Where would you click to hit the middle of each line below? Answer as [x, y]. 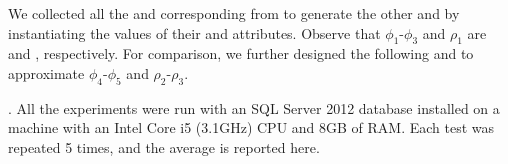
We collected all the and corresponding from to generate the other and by [234, 13]
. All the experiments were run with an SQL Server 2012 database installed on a [254, 107]
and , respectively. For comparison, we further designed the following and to [241, 53]
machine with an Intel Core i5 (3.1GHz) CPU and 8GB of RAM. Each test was [251, 127]
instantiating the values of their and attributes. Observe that [194, 32]
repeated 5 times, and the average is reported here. [164, 146]
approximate [46, 72]
